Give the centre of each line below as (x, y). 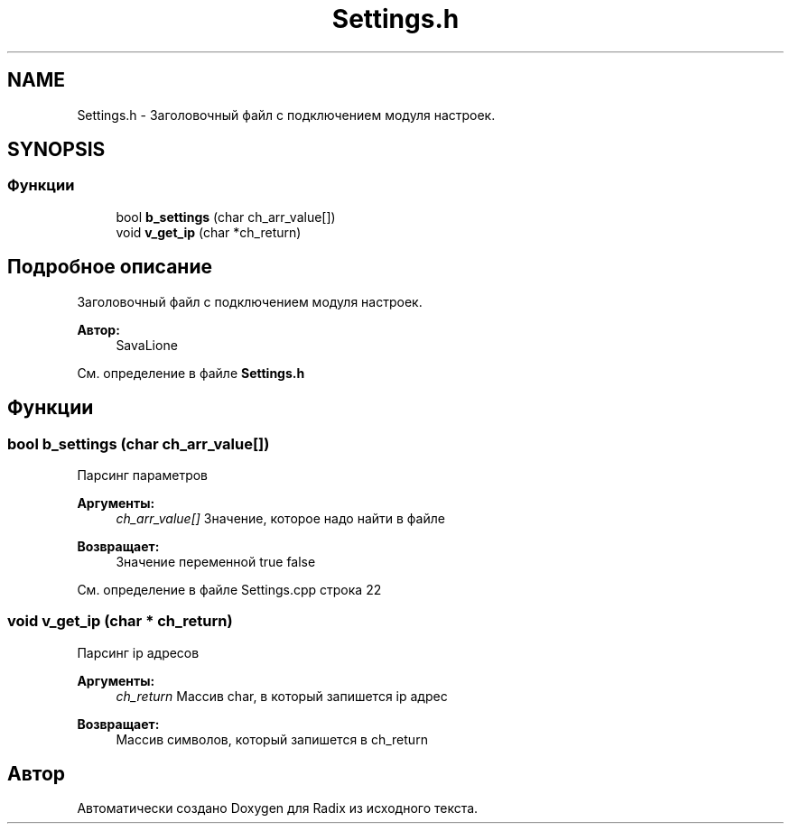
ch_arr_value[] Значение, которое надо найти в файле (280, 518)
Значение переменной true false (216, 561)
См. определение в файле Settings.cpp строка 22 (229, 589)
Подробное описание (110, 267)
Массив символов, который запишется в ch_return (272, 739)
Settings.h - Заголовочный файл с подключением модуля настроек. (286, 115)
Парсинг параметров (143, 475)
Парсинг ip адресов (138, 652)
